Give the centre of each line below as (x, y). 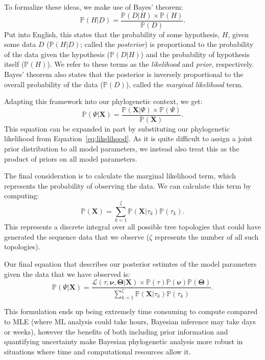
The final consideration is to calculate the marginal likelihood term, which (120, 176)
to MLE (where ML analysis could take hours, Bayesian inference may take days (130, 321)
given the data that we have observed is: (67, 274)
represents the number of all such (207, 236)
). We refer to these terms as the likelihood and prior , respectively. (151, 64)
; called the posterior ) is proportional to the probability (167, 44)
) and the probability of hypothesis (195, 54)
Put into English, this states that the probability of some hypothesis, (112, 34)
